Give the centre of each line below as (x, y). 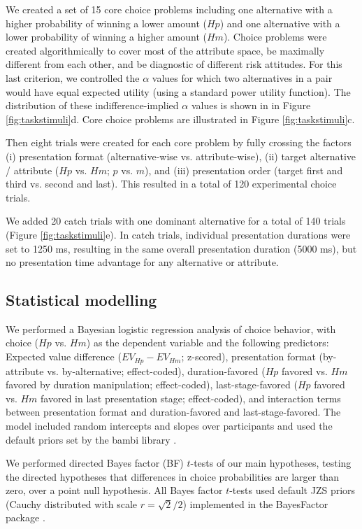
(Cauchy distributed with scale (72, 503)
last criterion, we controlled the (73, 77)
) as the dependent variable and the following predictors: (208, 343)
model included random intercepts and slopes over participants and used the (169, 425)
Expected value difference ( (64, 357)
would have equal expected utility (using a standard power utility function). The (178, 91)
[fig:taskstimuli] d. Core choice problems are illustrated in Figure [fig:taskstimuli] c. (180, 119)
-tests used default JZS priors (292, 490)
